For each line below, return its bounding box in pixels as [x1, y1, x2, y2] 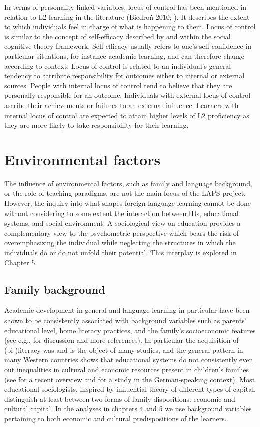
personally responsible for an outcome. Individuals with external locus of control [4, 90, 251, 100]
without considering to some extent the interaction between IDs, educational [4, 207, 239, 218]
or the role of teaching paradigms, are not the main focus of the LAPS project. [4, 188, 246, 198]
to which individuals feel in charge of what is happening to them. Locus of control [4, 21, 256, 32]
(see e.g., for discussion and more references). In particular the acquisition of [4, 335, 239, 345]
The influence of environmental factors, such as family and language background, [4, 178, 252, 188]
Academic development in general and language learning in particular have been [4, 305, 250, 315]
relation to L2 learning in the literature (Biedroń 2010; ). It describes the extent [4, 11, 250, 22]
